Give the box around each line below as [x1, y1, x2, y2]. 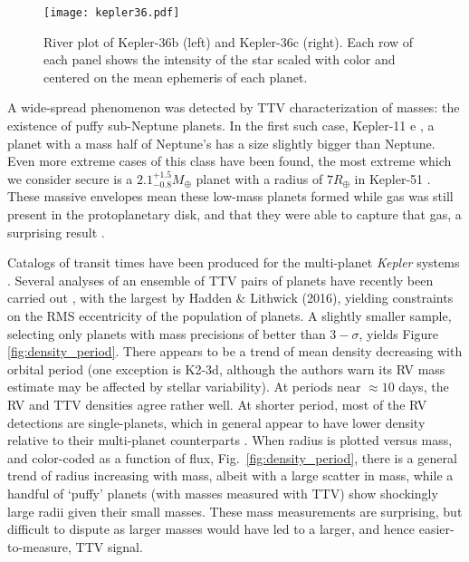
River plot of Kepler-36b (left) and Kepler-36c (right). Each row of [43, 32, 414, 51]
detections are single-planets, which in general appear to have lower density [7, 412, 426, 431]
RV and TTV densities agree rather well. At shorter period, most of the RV [7, 394, 427, 413]
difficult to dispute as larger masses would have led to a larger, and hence [7, 519, 416, 538]
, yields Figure [359, 324, 438, 343]
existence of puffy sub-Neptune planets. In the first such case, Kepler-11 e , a [7, 116, 435, 135]
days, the [398, 377, 449, 396]
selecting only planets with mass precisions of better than [7, 324, 326, 343]
